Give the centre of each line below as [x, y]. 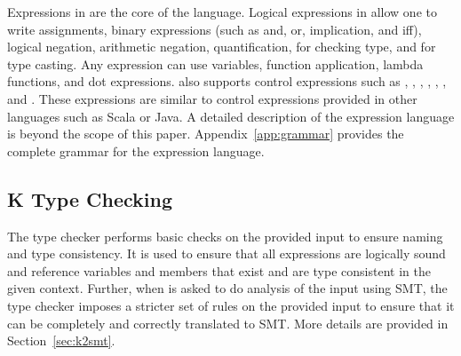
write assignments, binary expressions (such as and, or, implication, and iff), [215, 29]
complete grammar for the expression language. [136, 150]
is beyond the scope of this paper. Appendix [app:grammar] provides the [206, 134]
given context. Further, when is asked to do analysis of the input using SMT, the [227, 288]
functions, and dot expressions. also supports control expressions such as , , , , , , [227, 81]
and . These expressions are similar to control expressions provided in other [212, 98]
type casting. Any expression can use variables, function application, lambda [215, 63]
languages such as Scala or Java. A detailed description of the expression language [231, 116]
